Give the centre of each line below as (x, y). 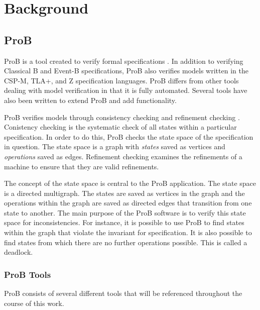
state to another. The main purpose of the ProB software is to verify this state (125, 212)
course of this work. (34, 303)
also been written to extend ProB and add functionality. (90, 100)
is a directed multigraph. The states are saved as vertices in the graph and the (124, 193)
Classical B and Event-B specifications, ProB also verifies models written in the (126, 71)
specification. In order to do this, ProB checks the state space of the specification (129, 136)
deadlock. (19, 252)
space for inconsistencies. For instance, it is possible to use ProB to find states (124, 222)
